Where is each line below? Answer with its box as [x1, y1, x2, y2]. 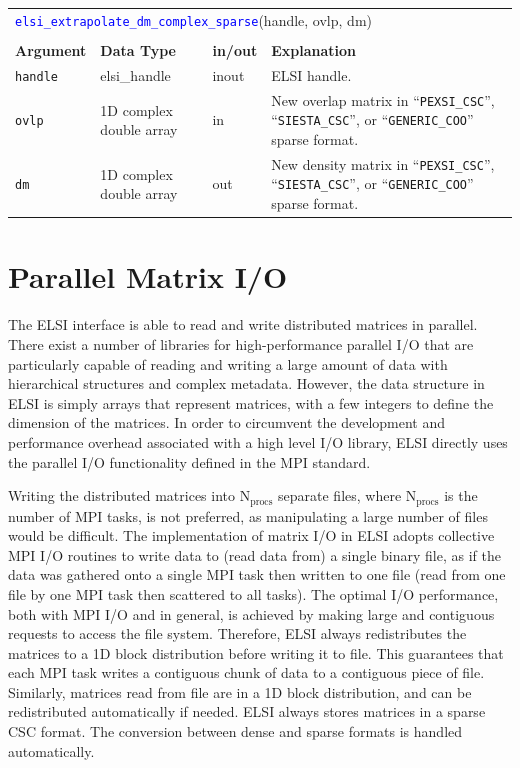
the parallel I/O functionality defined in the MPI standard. [8, 451, 371, 472]
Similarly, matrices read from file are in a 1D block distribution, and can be [8, 681, 472, 702]
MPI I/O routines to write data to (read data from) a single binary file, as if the [8, 544, 501, 565]
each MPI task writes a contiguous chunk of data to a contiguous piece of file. [8, 662, 485, 683]
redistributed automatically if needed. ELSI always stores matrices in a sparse [8, 701, 486, 722]
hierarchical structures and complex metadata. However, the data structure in [8, 373, 485, 394]
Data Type [100, 39, 176, 60]
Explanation [271, 39, 356, 60]
